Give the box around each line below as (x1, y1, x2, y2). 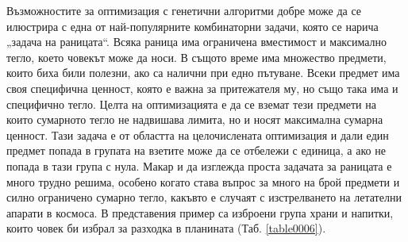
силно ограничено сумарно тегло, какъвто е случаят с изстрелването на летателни (6, 189, 402, 206)
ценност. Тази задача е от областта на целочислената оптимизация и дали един (6, 126, 389, 143)
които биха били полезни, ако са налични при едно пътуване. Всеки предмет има (6, 64, 400, 81)
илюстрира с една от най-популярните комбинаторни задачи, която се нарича (6, 17, 379, 34)
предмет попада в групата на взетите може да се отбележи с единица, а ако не (6, 142, 386, 159)
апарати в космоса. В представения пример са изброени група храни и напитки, (6, 204, 394, 221)
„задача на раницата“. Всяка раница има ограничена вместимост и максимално (6, 33, 387, 50)
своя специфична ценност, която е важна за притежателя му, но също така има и (6, 79, 398, 96)
